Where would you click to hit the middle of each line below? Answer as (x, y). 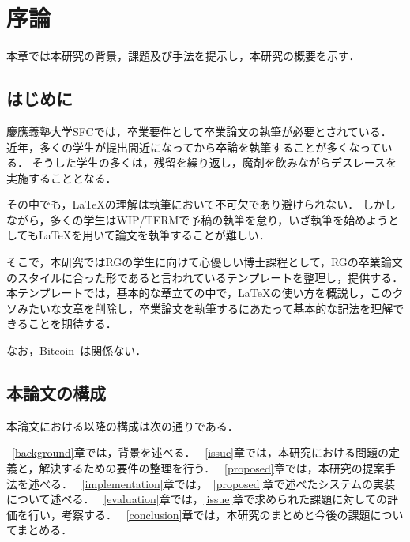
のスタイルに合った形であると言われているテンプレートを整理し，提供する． (205, 277)
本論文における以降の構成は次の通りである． (122, 425)
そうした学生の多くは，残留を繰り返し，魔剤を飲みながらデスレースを (214, 162)
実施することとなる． (62, 177)
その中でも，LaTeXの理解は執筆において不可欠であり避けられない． (183, 204)
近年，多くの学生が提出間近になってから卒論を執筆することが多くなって (194, 147)
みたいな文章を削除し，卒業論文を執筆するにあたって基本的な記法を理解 (205, 308)
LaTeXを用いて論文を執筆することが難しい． (154, 235)
